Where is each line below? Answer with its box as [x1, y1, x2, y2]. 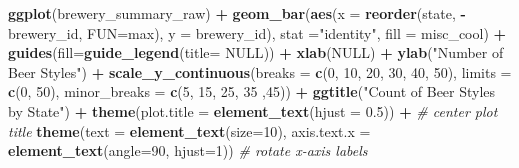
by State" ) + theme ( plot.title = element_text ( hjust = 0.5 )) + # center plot [8, 100, 498, 121]
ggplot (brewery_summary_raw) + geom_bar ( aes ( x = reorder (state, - [8, 3, 466, 23]
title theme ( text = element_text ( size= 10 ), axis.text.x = [8, 120, 371, 141]
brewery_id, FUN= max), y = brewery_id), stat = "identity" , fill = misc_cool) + [8, 22, 507, 43]
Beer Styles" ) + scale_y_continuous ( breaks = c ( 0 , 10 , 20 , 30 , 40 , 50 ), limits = [8, 61, 512, 82]
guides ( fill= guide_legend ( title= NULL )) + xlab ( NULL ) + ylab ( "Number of [8, 42, 504, 63]
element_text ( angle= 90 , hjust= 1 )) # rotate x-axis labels [8, 140, 368, 161]
